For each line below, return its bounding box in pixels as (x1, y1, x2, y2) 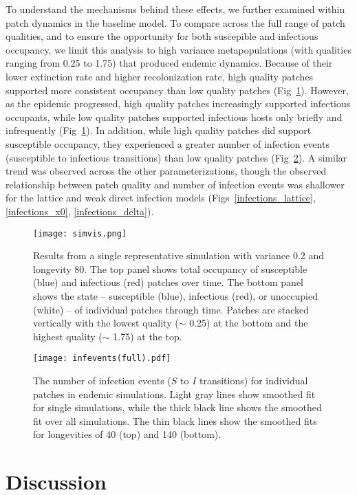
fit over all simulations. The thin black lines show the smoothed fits (33, 413, 317, 428)
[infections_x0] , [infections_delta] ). (6, 203, 154, 218)
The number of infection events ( (33, 373, 171, 387)
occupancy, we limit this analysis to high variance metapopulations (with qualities (6, 42, 351, 56)
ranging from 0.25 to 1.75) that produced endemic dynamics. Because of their (6, 56, 333, 70)
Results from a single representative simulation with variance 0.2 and (33, 248, 325, 263)
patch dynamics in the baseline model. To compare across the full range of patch (6, 15, 345, 30)
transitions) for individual (199, 373, 308, 387)
